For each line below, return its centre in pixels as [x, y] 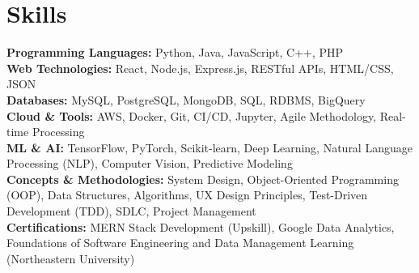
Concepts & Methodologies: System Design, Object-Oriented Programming [203, 179]
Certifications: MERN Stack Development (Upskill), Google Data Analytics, [201, 226]
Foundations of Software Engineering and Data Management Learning [180, 243]
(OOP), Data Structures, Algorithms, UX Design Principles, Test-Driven [187, 195]
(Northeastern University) [71, 258]
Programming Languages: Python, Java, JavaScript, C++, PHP [175, 52]
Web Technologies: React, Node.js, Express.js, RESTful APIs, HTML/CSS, [200, 68]
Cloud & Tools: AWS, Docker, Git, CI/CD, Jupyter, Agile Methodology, [191, 115]
